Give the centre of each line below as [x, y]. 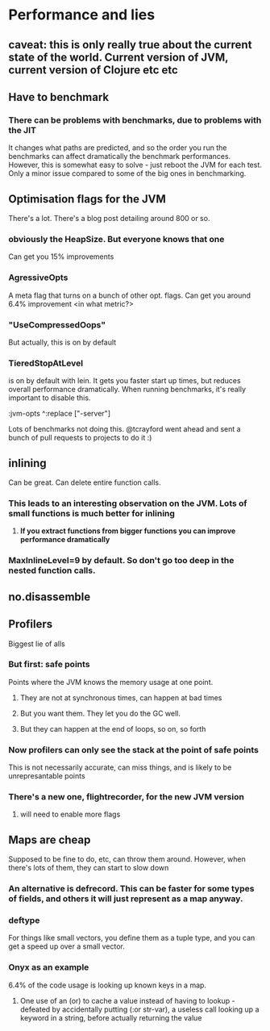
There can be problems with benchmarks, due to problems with [135, 120]
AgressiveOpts [38, 278]
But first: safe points [49, 665]
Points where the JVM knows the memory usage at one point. [111, 682]
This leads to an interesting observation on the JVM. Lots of [128, 503]
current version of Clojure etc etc [93, 70]
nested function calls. [52, 570]
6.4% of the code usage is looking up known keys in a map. [108, 985]
